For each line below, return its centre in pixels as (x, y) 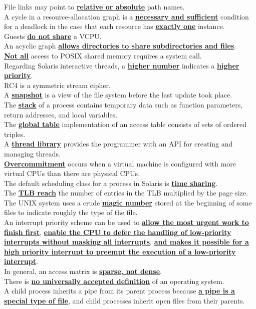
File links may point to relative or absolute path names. (94, 6)
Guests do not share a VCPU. (53, 36)
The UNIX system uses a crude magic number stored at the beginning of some (128, 202)
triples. (15, 134)
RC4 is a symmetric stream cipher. (57, 85)
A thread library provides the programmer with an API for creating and (118, 144)
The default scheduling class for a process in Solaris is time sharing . (111, 183)
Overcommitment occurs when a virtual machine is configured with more (120, 163)
